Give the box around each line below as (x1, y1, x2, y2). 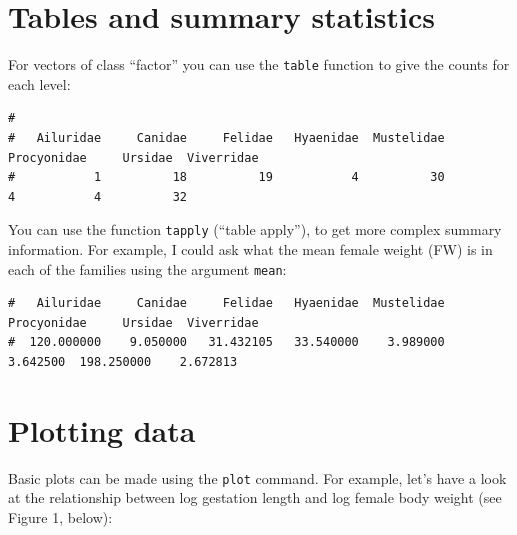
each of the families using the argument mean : (8, 258, 287, 279)
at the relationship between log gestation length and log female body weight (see (8, 487, 502, 508)
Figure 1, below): (8, 507, 113, 527)
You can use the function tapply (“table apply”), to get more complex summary (8, 219, 502, 240)
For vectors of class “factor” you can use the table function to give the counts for (8, 54, 510, 75)
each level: (8, 73, 71, 94)
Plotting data (8, 409, 196, 450)
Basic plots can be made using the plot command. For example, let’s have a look (8, 467, 507, 488)
